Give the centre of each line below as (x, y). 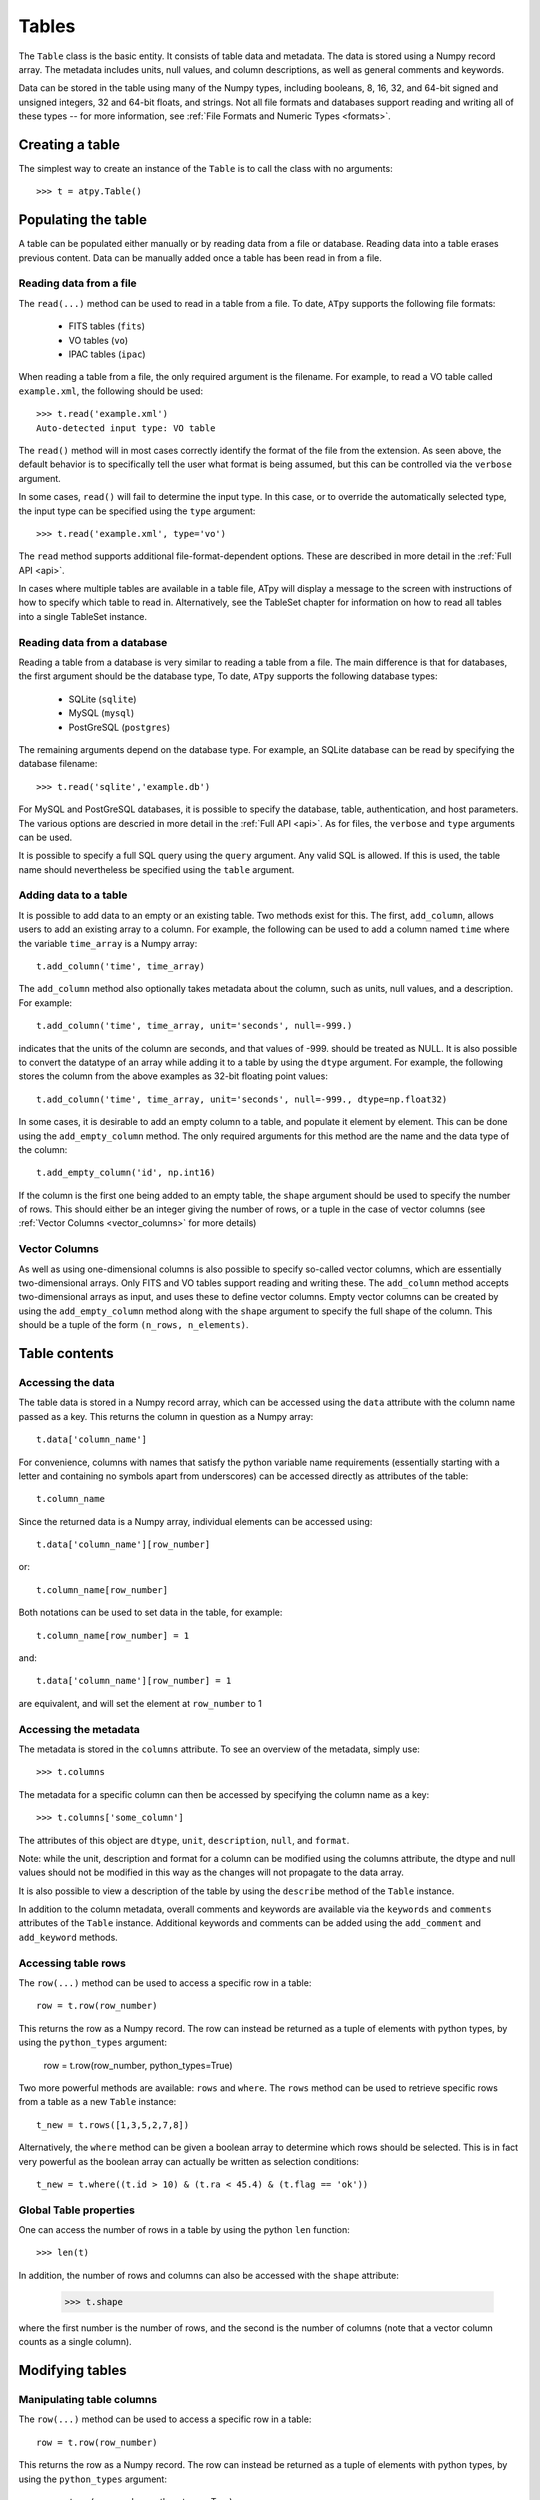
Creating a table (69, 144)
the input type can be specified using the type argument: (137, 511)
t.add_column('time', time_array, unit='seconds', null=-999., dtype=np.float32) (242, 1099)
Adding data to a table (73, 895)
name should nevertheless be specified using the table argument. (156, 869)
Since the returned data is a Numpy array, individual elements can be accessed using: (195, 1521)
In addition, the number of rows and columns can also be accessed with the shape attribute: (209, 2275)
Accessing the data (66, 1382)
